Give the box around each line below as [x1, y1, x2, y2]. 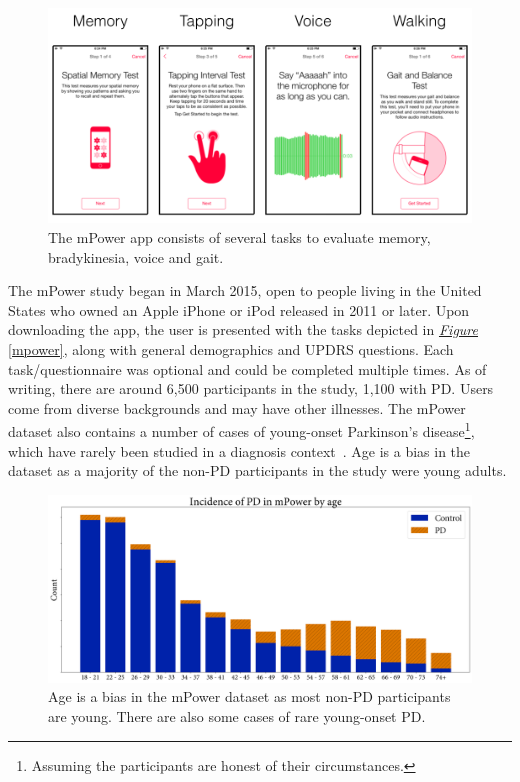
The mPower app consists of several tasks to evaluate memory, [48, 226, 431, 247]
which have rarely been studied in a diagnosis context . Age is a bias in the [8, 440, 471, 461]
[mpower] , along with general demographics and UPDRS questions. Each [8, 338, 454, 359]
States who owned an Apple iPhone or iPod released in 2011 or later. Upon [8, 299, 470, 320]
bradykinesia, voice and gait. [48, 246, 224, 267]
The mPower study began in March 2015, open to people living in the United [8, 280, 482, 301]
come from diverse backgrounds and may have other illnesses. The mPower [8, 397, 466, 418]
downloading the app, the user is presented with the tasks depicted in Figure [8, 319, 479, 340]
